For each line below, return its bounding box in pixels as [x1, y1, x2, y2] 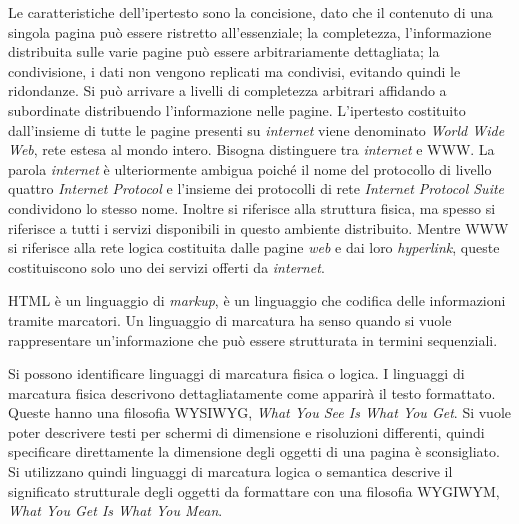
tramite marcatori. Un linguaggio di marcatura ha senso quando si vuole [8, 309, 452, 330]
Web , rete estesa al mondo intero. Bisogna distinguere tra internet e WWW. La [8, 139, 495, 160]
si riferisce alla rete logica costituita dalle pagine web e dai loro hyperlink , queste [8, 237, 500, 258]
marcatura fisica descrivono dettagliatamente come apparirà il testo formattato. [8, 382, 496, 403]
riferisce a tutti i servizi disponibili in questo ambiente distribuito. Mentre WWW [8, 217, 509, 238]
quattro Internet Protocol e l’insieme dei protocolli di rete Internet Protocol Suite [8, 178, 505, 199]
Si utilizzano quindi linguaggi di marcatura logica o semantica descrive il [8, 461, 453, 482]
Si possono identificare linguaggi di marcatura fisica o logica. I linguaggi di [8, 363, 465, 384]
